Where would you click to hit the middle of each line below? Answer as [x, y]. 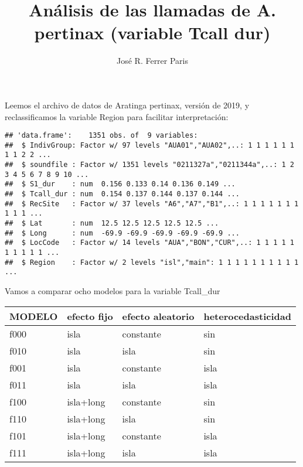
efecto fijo [90, 316]
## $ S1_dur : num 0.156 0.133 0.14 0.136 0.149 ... [120, 184]
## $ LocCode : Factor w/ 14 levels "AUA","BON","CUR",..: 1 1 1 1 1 [149, 243]
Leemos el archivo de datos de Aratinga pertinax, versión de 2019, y [127, 105]
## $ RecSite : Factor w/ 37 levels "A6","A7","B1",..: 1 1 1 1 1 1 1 [152, 204]
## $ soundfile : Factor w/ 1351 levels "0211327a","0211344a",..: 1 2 [149, 165]
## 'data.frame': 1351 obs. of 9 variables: [101, 136]
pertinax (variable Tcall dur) [152, 33]
